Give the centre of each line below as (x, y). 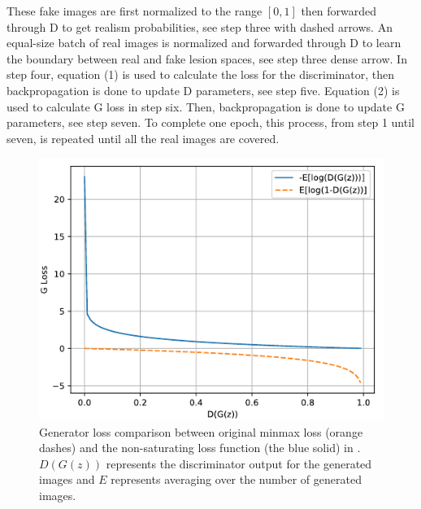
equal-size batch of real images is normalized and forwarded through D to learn (204, 43)
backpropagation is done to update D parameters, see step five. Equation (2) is (203, 90)
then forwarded (339, 11)
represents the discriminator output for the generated (239, 463)
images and (67, 479)
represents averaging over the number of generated (236, 479)
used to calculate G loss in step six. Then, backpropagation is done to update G (206, 106)
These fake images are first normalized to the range (135, 11)
